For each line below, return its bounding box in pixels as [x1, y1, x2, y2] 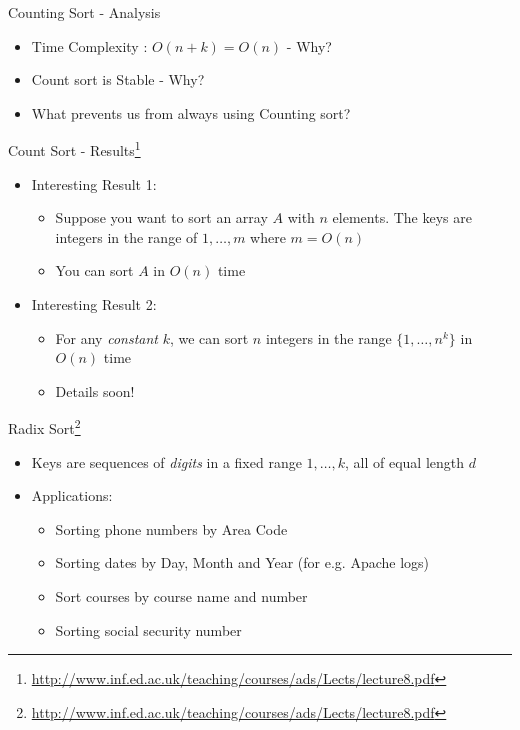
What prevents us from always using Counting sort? [31, 102, 351, 123]
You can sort [55, 260, 134, 281]
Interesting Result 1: [31, 173, 157, 194]
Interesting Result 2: [31, 294, 157, 314]
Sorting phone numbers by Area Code [55, 518, 288, 539]
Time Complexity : [31, 35, 148, 56]
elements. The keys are [332, 207, 472, 228]
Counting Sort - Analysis [8, 2, 161, 22]
